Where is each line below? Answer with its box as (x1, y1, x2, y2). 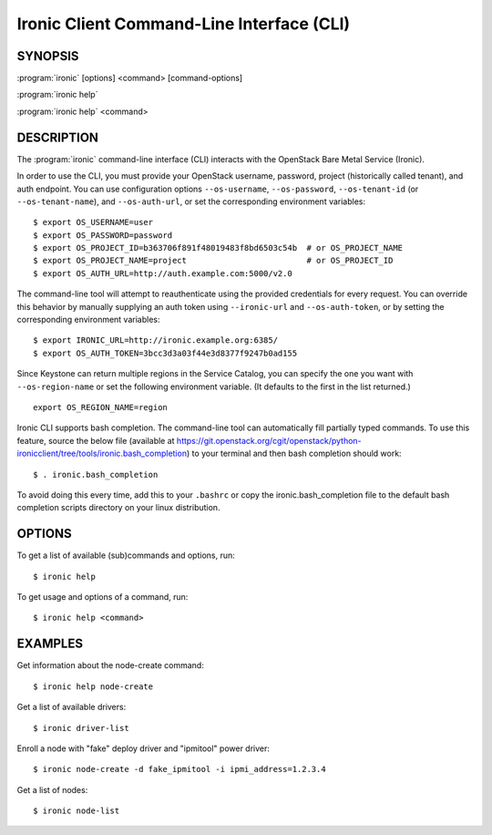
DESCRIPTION (16, 129, 99, 145)
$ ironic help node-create (33, 681, 154, 692)
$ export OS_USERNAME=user (33, 217, 154, 228)
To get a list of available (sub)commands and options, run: (16, 550, 236, 561)
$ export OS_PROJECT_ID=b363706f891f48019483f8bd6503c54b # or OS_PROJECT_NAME (33, 242, 404, 253)
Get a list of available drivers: (16, 702, 127, 713)
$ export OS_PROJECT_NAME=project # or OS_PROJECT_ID (33, 255, 394, 266)
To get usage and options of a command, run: (16, 592, 189, 603)
